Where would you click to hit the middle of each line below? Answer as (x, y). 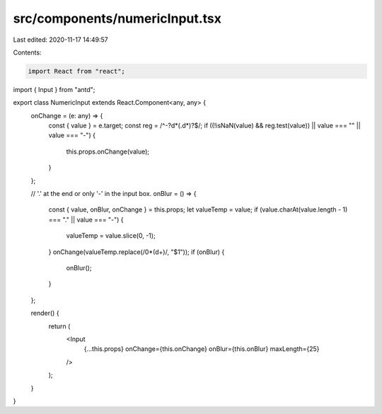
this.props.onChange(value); (108, 151)
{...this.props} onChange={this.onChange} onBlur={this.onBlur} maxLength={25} (202, 349)
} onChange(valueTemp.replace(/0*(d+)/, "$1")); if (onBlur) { (137, 252)
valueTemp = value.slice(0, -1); (111, 236)
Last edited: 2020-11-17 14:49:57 (61, 40)
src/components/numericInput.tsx (117, 18)
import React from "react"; (76, 71)
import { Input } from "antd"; (54, 89)
